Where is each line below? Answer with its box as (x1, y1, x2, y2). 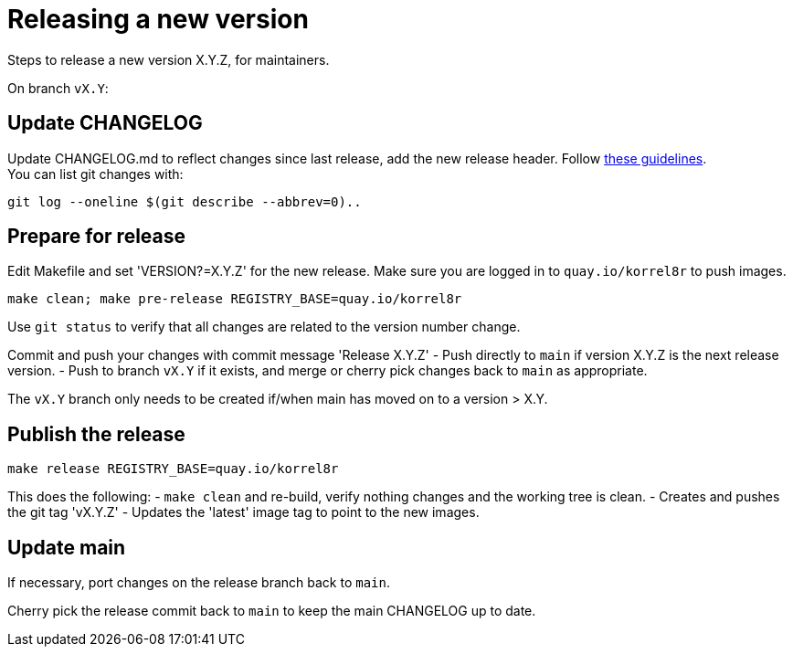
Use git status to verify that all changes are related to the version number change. (7, 319, 521, 335)
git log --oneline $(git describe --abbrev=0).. (7, 194, 362, 209)
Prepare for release (7, 225, 186, 248)
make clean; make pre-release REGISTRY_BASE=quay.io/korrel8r (7, 291, 462, 307)
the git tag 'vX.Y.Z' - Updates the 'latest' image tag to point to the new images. (7, 504, 480, 521)
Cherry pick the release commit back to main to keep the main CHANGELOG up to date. (7, 603, 536, 619)
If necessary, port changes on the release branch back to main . (7, 575, 391, 591)
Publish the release (7, 422, 185, 446)
